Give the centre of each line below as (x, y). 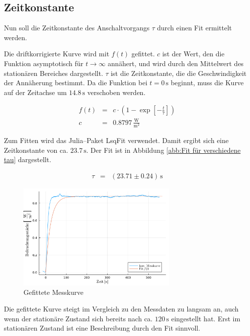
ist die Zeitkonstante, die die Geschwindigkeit (179, 73)
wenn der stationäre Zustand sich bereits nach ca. (78, 318)
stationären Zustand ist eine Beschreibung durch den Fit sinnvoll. (102, 328)
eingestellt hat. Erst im (206, 318)
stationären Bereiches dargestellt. (54, 73)
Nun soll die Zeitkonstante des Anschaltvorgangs (77, 28)
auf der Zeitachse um (35, 92)
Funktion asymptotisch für (44, 63)
